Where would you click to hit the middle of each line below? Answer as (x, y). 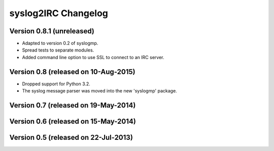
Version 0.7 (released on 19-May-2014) (73, 105)
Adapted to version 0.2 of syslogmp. (60, 43)
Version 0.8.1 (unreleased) (52, 31)
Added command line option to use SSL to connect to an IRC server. (93, 57)
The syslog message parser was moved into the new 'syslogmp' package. (99, 91)
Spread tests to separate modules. (58, 50)
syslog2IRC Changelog (59, 13)
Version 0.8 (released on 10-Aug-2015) (72, 71)
